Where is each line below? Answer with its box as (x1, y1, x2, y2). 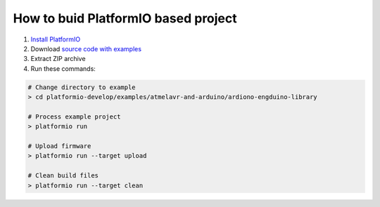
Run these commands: (30, 64, 96, 73)
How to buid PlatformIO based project (13, 11, 237, 26)
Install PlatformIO (30, 35, 81, 44)
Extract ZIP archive (30, 55, 86, 63)
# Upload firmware (27, 142, 91, 150)
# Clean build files (27, 172, 99, 180)
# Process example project (27, 112, 121, 121)
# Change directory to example (27, 83, 137, 91)
